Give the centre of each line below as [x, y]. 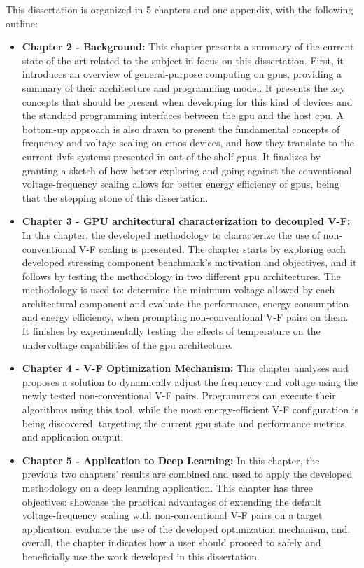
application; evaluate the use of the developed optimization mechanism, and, [186, 528]
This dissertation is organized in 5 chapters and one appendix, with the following [180, 9]
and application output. [73, 437]
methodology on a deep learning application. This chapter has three [168, 487]
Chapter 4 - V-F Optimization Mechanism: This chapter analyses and [185, 368]
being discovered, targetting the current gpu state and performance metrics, [185, 423]
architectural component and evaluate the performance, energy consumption [185, 303]
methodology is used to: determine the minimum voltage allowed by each [178, 290]
